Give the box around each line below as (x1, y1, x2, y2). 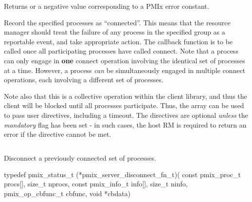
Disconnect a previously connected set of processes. (4, 153, 156, 163)
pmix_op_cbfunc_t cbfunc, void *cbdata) (4, 188, 131, 198)
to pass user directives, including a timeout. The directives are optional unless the (4, 110, 248, 120)
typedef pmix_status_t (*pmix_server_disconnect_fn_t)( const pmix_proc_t (4, 169, 241, 179)
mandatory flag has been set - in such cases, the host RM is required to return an (4, 119, 247, 129)
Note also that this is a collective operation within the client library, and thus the (4, 91, 247, 101)
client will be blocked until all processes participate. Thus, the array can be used (4, 100, 244, 110)
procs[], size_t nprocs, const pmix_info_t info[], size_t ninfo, (4, 179, 188, 189)
